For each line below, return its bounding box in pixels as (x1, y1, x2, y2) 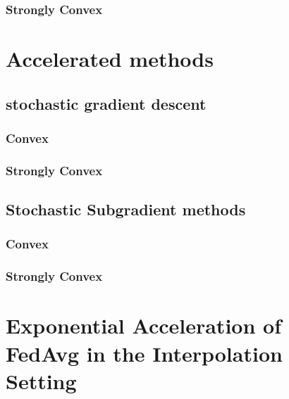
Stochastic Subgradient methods (6, 198, 246, 220)
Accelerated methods (6, 44, 214, 73)
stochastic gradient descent (6, 92, 207, 114)
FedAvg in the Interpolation (6, 338, 283, 367)
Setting (6, 366, 77, 395)
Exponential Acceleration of (6, 311, 281, 340)
